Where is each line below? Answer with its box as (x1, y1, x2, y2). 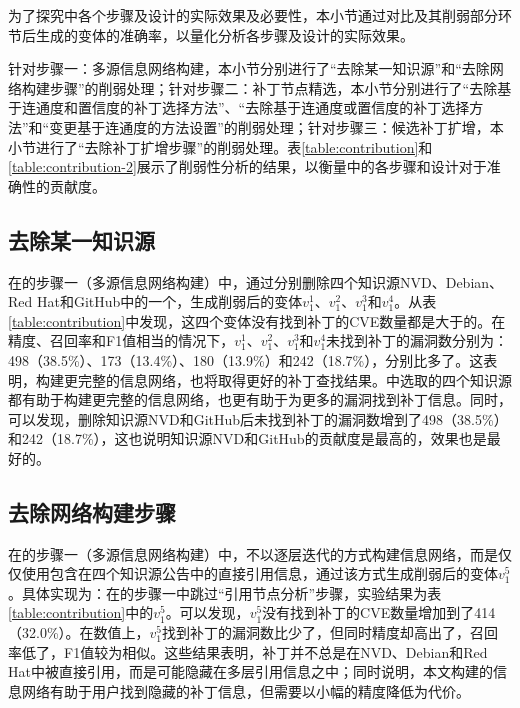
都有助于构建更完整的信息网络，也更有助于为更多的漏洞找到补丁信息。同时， (8, 389, 512, 410)
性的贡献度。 (21, 175, 106, 196)
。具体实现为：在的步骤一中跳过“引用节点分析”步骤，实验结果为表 (8, 582, 442, 603)
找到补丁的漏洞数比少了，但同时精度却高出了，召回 (162, 622, 499, 643)
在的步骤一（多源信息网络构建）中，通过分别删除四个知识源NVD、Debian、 (8, 271, 504, 292)
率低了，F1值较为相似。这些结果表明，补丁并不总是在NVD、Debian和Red (8, 641, 488, 662)
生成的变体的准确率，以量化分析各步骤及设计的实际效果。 (35, 24, 414, 45)
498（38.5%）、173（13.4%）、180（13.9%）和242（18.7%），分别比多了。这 (8, 349, 484, 370)
